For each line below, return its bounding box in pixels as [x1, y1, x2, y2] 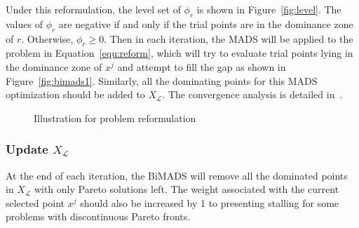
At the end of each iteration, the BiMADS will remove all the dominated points [6, 168, 348, 182]
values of [6, 16, 43, 31]
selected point [6, 195, 65, 210]
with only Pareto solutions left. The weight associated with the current [34, 182, 339, 196]
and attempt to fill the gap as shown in [117, 59, 286, 74]
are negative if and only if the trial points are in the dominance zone [58, 16, 353, 31]
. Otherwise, [21, 31, 74, 46]
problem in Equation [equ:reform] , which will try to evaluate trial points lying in [6, 46, 353, 60]
